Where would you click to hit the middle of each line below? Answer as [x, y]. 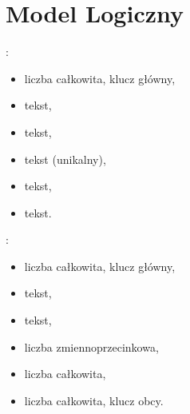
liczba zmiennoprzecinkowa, [91, 346]
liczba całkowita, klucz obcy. [94, 400]
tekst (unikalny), [65, 159]
